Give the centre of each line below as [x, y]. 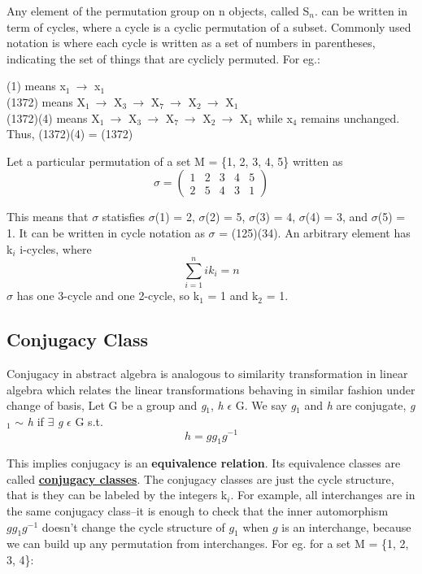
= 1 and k [233, 296]
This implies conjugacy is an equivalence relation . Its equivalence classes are [204, 463]
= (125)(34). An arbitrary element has [315, 232]
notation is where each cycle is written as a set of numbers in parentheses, [191, 43]
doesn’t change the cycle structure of [133, 526]
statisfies [124, 217]
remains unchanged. [350, 117]
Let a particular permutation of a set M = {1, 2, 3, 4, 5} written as [175, 161]
